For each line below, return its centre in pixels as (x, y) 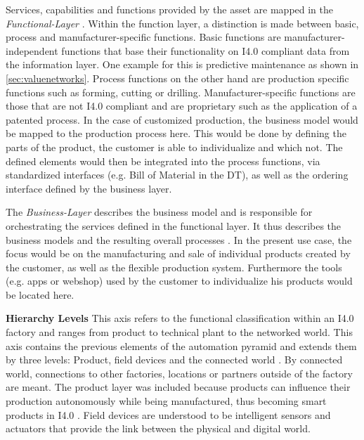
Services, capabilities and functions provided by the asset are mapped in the (170, 9)
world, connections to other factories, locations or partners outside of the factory (179, 373)
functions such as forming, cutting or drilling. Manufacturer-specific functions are (181, 92)
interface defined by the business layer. (89, 188)
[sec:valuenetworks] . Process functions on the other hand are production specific (177, 78)
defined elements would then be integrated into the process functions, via (163, 161)
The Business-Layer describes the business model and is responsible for (159, 212)
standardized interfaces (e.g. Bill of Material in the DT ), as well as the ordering (177, 175)
